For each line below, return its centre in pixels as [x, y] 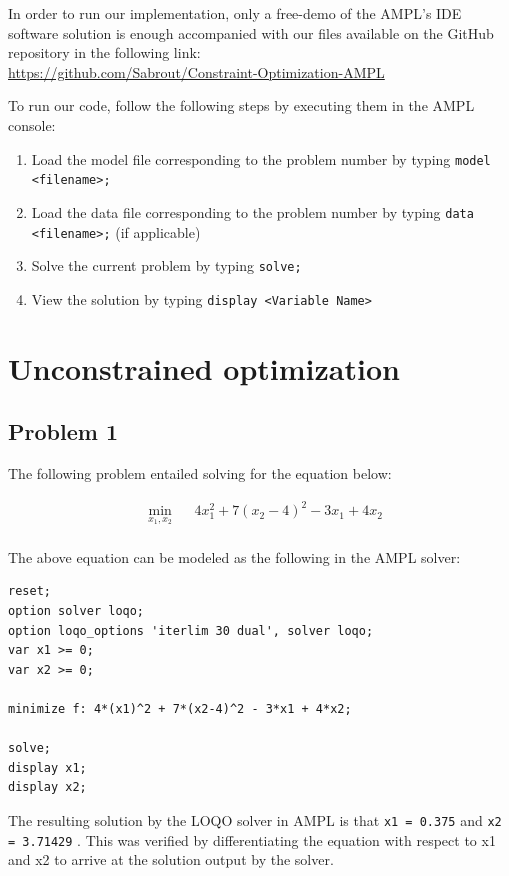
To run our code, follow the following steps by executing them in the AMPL [241, 105]
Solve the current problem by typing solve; [166, 265]
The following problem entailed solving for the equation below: [200, 473]
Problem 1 [63, 431]
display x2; [47, 787]
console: [32, 124]
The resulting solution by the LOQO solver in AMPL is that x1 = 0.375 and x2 [255, 819]
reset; [29, 591]
